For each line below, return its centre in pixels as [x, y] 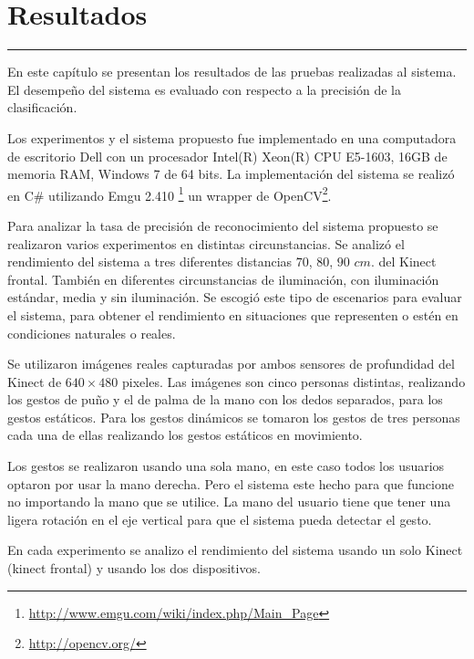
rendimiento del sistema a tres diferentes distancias [150, 262]
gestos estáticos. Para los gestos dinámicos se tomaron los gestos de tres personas [234, 417]
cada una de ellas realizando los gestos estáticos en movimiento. [185, 435]
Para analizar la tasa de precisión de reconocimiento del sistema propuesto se [223, 225]
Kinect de [35, 381]
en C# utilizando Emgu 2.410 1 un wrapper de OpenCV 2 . [170, 194]
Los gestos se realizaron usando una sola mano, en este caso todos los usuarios [226, 466]
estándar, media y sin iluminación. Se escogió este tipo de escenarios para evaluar [235, 297]
